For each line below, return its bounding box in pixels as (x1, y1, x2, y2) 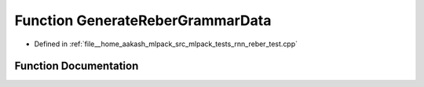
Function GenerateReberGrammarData (14, 12, 272, 29)
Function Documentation (14, 60, 139, 73)
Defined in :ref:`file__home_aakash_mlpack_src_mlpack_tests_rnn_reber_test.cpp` (34, 39, 298, 49)
